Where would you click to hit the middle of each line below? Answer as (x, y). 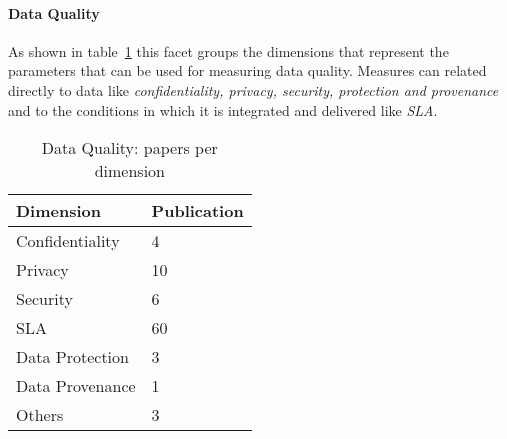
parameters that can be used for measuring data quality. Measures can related (247, 70)
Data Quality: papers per (129, 148)
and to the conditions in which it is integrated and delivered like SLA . (223, 109)
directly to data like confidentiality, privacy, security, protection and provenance (253, 89)
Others (40, 415)
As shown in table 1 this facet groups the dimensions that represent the (228, 50)
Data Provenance (76, 386)
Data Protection (72, 357)
